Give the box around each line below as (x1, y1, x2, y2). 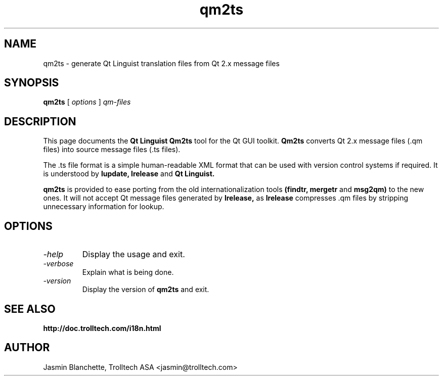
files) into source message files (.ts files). (43, 145, 181, 154)
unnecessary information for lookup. (43, 202, 164, 211)
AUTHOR (4, 341, 50, 354)
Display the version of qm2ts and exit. (82, 285, 209, 294)
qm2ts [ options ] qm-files (43, 98, 131, 107)
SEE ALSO (4, 302, 56, 315)
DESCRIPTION (4, 115, 76, 128)
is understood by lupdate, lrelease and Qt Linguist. (43, 169, 215, 178)
